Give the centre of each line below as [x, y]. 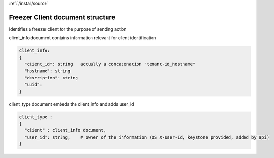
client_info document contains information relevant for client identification [83, 38]
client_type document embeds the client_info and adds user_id [71, 104]
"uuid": [33, 85]
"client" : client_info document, [65, 130]
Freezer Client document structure [62, 17]
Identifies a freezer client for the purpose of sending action [68, 29]
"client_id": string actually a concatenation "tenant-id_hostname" [110, 64]
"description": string [51, 78]
